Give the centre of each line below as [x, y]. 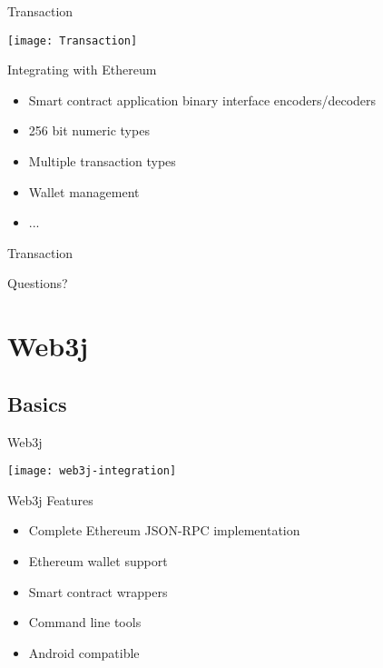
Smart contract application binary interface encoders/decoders [202, 100]
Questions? [38, 283]
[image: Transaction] [73, 40]
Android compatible [84, 652]
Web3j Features [50, 499]
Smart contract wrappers [98, 591]
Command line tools [85, 622]
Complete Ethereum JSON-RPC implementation [164, 530]
